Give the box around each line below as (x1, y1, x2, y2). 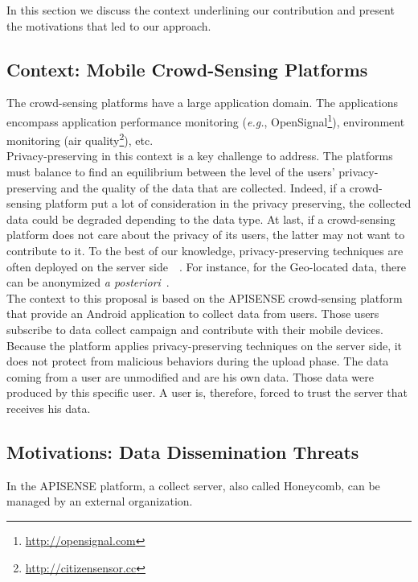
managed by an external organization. (6, 493, 193, 510)
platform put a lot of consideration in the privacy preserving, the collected (45, 195, 412, 212)
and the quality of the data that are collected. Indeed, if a (60, 179, 346, 196)
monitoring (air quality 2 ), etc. (6, 130, 154, 148)
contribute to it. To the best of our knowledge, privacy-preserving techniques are (6, 242, 404, 259)
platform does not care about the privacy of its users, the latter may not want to (6, 226, 405, 243)
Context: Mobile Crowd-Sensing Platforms (6, 56, 368, 81)
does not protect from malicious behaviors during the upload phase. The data (6, 353, 389, 369)
